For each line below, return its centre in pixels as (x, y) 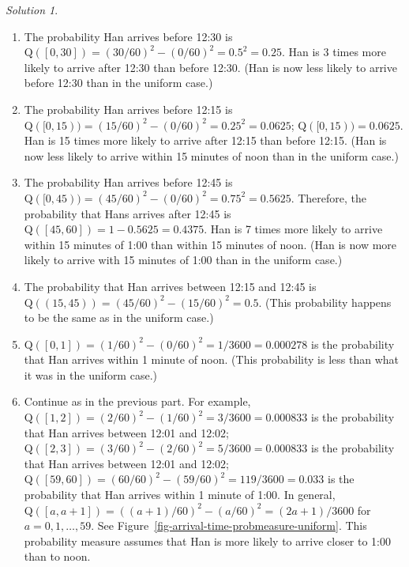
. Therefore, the (329, 197)
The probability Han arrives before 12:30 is (128, 36)
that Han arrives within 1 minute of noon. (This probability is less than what (212, 359)
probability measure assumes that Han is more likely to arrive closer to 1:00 (208, 541)
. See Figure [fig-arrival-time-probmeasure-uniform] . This (229, 525)
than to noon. (57, 556)
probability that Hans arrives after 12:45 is (128, 213)
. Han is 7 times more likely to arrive (293, 229)
